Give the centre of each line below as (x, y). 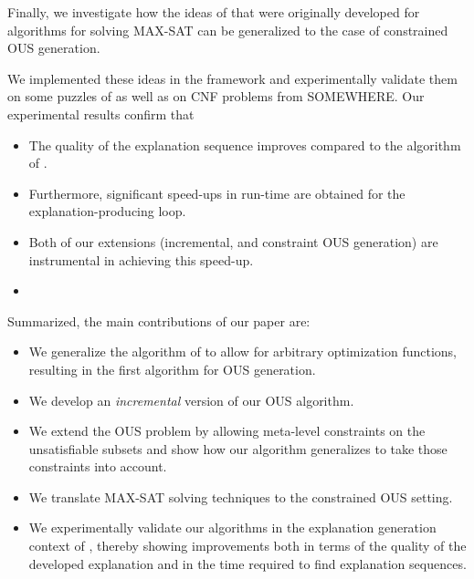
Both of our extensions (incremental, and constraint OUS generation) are (233, 241)
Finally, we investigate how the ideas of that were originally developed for (214, 12)
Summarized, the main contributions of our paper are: (159, 321)
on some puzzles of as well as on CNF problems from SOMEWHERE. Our (216, 96)
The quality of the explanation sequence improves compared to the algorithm (245, 145)
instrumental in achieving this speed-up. (141, 259)
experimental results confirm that (101, 114)
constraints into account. (98, 466)
